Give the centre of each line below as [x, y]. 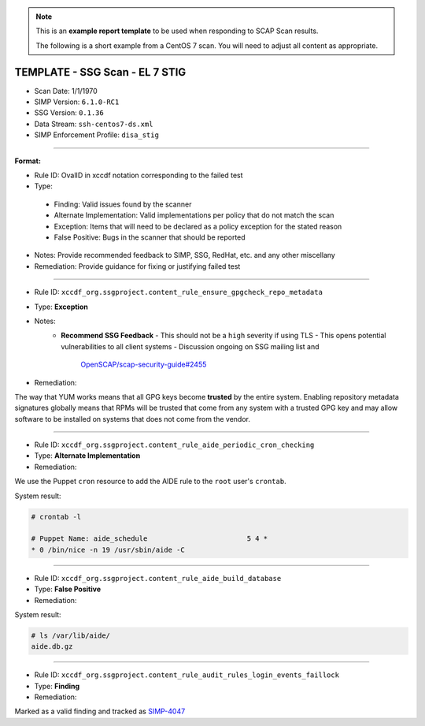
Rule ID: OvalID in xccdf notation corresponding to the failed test [139, 175]
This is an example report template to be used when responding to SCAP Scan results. [177, 31]
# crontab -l [56, 517]
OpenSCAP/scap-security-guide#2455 [144, 365]
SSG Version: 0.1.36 [69, 113]
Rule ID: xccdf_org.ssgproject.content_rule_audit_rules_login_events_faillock [187, 675]
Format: [28, 161]
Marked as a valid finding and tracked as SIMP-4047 [100, 711]
